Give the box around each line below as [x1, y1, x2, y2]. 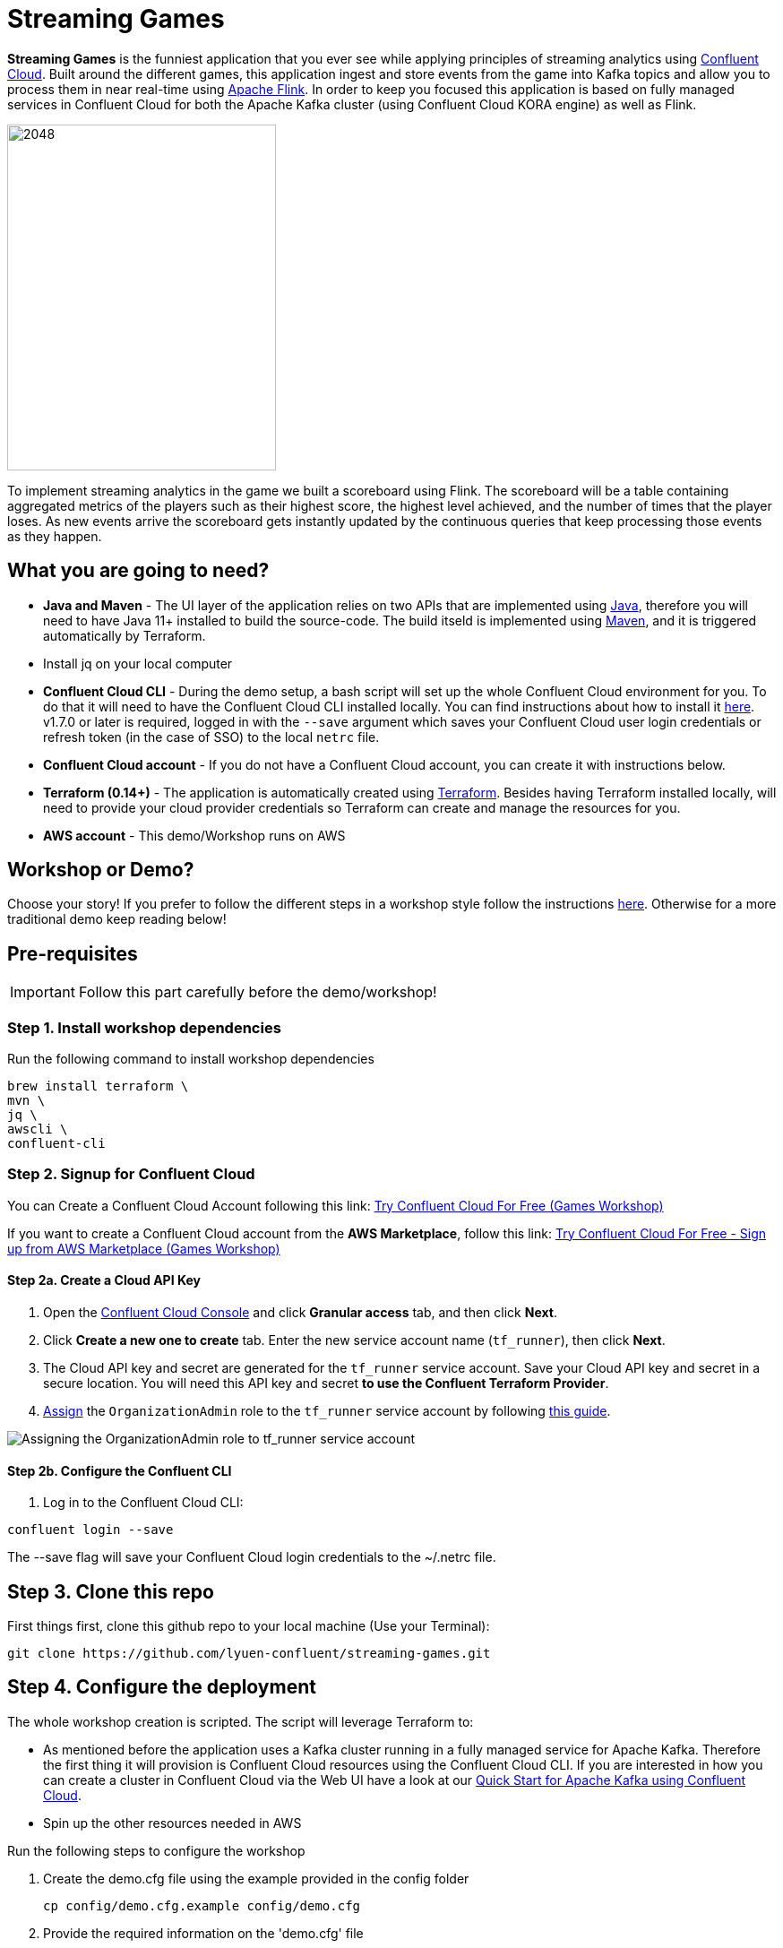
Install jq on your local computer [43, 655, 233, 671]
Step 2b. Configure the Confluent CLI [7, 1462, 232, 1478]
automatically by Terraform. [43, 627, 206, 643]
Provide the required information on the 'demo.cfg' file [43, 1925, 364, 1941]
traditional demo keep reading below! [7, 911, 227, 927]
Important [10, 983, 75, 1002]
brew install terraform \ [7, 1079, 189, 1094]
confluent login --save [7, 1522, 174, 1538]
